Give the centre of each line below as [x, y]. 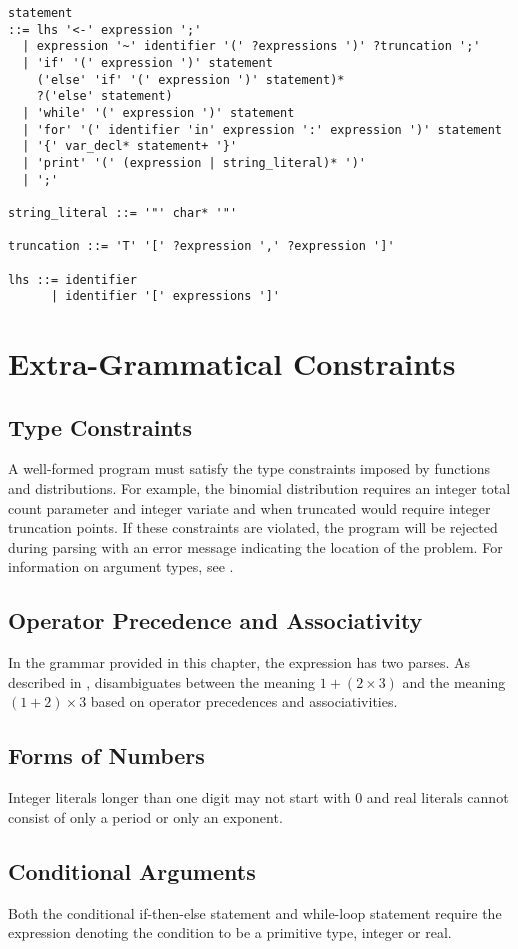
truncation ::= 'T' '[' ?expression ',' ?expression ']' [201, 246]
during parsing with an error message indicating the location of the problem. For [255, 546]
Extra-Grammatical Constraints [232, 363]
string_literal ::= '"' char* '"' [123, 212]
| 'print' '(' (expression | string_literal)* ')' [194, 162]
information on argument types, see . [121, 566]
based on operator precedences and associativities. [244, 701]
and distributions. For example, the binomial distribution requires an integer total [259, 487]
